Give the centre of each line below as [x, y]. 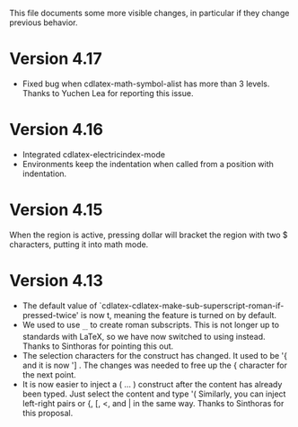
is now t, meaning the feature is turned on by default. [178, 315]
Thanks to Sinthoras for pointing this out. [98, 346]
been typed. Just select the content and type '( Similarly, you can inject [154, 394]
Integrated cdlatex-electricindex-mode [94, 154]
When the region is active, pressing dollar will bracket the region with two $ [149, 235]
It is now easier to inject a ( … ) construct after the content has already [152, 384]
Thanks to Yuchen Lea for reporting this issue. [108, 93]
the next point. [49, 374]
